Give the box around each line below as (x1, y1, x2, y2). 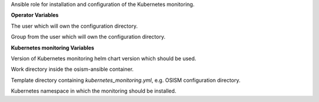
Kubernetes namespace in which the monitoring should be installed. (11, 87, 177, 94)
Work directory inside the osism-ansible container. (11, 65, 134, 73)
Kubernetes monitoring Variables (11, 44, 95, 51)
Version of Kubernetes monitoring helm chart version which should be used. (11, 55, 197, 62)
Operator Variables (11, 12, 59, 19)
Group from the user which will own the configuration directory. (11, 33, 165, 41)
